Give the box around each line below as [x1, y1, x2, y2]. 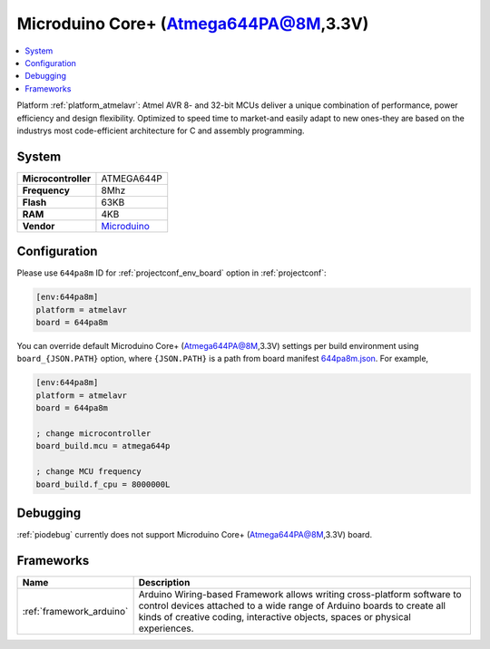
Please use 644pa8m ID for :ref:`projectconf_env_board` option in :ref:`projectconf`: [16, 267, 327, 278]
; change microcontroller [35, 429, 152, 439]
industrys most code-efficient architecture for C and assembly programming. [16, 125, 305, 136]
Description [138, 576, 191, 588]
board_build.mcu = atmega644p [35, 441, 171, 451]
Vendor [22, 219, 55, 232]
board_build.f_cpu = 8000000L [35, 479, 171, 489]
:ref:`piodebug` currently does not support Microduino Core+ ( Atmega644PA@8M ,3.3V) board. [16, 529, 372, 540]
